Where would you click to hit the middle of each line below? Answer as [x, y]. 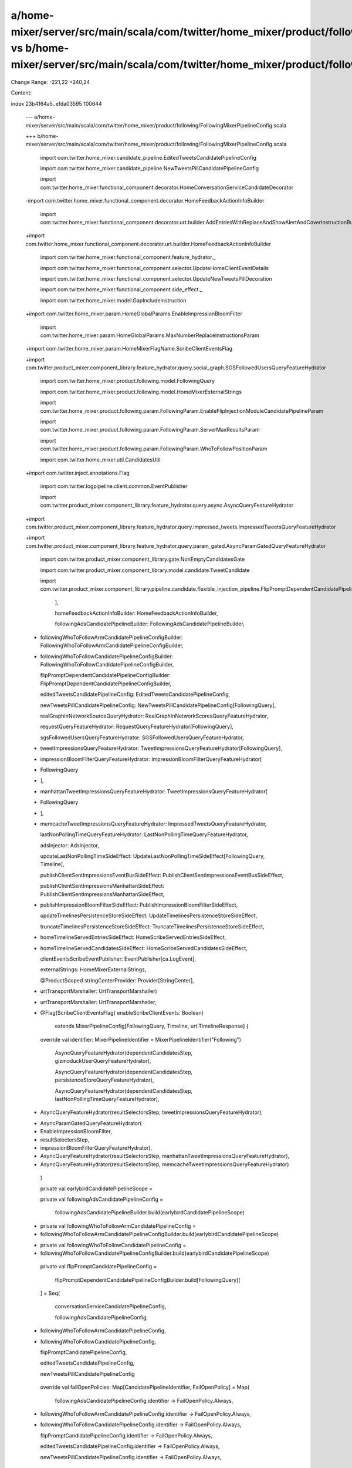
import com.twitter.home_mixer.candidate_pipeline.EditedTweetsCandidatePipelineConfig [148, 157]
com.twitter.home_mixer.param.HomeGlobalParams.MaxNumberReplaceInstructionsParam [150, 335]
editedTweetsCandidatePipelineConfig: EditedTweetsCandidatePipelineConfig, [135, 694]
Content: [21, 93]
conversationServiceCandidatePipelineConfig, [111, 1307]
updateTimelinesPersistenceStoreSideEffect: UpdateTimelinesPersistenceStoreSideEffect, [149, 915]
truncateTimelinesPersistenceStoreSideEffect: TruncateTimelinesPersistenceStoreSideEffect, [152, 926]
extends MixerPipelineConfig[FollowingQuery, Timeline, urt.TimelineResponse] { [152, 1026]
